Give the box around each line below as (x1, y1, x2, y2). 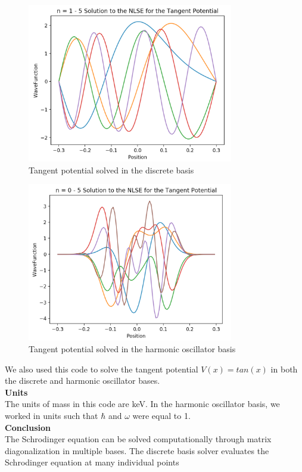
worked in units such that (5, 409, 98, 421)
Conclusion (5, 421, 51, 433)
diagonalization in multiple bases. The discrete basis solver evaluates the (5, 444, 269, 457)
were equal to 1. (132, 409, 191, 421)
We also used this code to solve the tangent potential (5, 362, 198, 375)
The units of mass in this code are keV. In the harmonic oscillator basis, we (5, 398, 280, 410)
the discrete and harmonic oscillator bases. (5, 374, 160, 387)
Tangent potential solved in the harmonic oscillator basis (29, 342, 236, 355)
